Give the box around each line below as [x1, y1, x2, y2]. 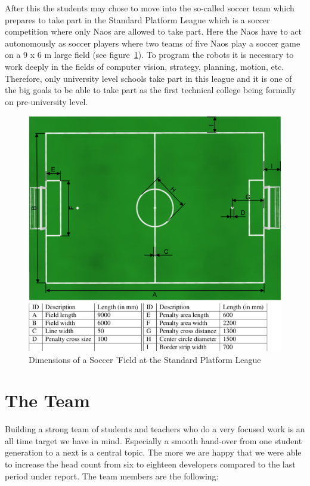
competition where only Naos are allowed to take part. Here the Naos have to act [5, 25, 302, 38]
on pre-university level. [5, 95, 88, 107]
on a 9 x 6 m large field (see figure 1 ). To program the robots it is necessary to [5, 48, 294, 61]
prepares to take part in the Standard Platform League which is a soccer [5, 13, 270, 26]
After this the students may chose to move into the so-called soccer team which [5, 2, 294, 14]
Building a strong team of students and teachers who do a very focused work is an [5, 423, 305, 435]
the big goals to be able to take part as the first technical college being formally [5, 84, 296, 96]
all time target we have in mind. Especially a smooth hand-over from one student [5, 434, 302, 447]
